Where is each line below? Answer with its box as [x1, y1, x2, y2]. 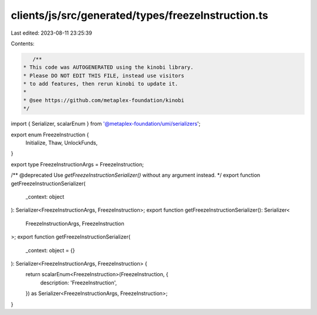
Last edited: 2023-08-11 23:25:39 [11, 29, 92, 36]
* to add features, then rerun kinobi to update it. [23, 81, 178, 88]
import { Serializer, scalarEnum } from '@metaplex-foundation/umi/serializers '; [11, 120, 201, 128]
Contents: [11, 40, 35, 47]
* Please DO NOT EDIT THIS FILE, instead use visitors [23, 72, 184, 79]
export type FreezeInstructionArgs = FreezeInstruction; [11, 160, 144, 167]
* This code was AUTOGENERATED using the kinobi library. [23, 64, 194, 71]
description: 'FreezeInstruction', [40, 279, 117, 286]
